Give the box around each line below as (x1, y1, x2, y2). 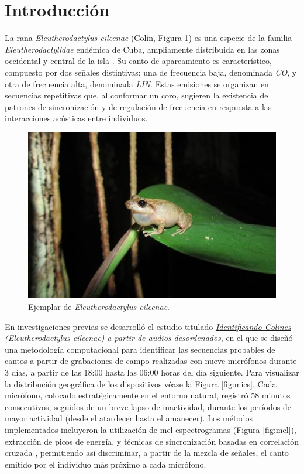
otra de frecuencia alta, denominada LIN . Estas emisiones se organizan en (5, 77, 269, 90)
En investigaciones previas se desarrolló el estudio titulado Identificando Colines (5, 320, 291, 332)
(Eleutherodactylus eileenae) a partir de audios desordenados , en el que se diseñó (5, 332, 293, 344)
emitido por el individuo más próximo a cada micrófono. (5, 458, 206, 470)
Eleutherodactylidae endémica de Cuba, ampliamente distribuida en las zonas (5, 43, 280, 55)
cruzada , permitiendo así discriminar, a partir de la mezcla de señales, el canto (5, 446, 289, 459)
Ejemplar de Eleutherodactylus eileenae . (28, 301, 170, 313)
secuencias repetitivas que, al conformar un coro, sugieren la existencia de (5, 89, 268, 101)
